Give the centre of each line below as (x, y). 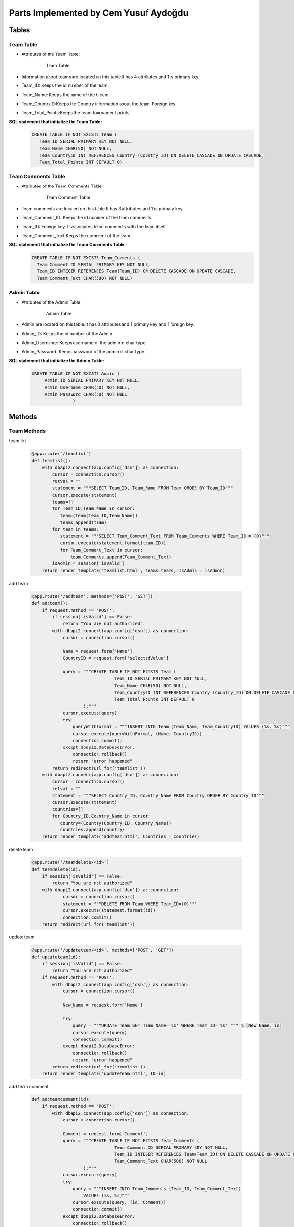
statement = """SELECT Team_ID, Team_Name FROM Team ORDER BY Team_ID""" (143, 488)
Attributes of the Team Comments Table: (62, 186)
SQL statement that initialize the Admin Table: (57, 360)
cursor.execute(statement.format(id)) (109, 911)
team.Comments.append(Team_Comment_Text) (121, 557)
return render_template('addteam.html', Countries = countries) (121, 837)
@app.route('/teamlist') (61, 454)
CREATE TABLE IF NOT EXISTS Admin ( (76, 373)
